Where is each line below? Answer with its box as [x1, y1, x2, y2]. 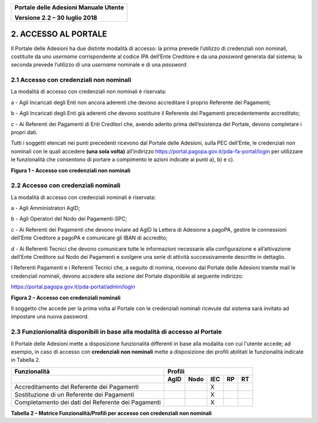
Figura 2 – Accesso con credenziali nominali [11, 294, 121, 301]
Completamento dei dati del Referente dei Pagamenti [14, 398, 161, 406]
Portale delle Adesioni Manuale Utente [14, 4, 124, 11]
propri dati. [11, 129, 38, 135]
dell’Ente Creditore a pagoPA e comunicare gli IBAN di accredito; [11, 234, 168, 241]
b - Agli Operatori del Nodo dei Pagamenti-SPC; [11, 215, 127, 222]
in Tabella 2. [11, 357, 41, 364]
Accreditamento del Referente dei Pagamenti [14, 382, 139, 391]
